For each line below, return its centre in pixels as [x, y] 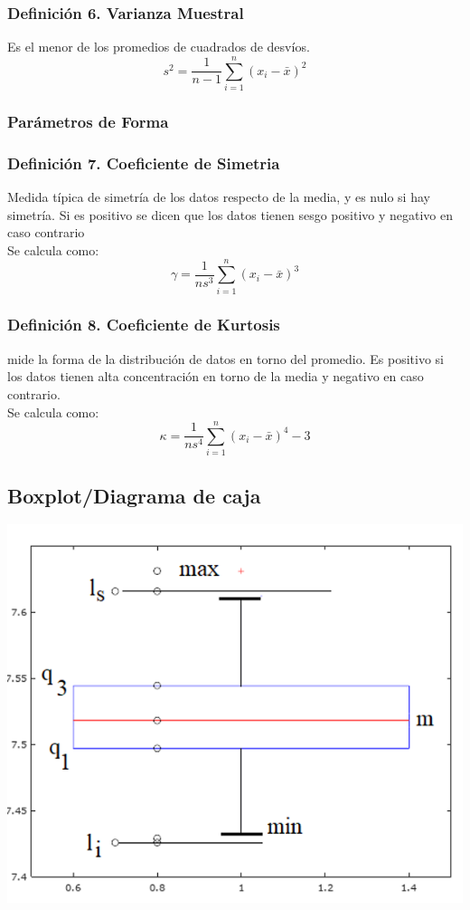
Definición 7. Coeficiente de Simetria [144, 163]
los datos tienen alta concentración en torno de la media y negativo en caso [216, 376]
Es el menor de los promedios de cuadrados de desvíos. [159, 47]
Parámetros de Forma [88, 121]
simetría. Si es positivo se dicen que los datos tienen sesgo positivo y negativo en [230, 214]
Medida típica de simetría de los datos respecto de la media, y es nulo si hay [219, 196]
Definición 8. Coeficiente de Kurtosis [144, 325]
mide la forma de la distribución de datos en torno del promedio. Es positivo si [226, 358]
